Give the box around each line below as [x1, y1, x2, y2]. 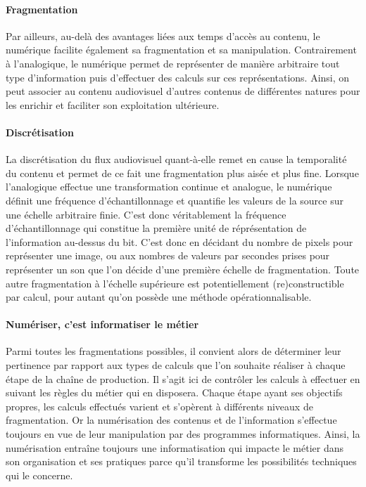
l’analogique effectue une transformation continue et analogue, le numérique [6, 179, 332, 194]
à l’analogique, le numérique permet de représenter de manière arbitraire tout [6, 56, 340, 70]
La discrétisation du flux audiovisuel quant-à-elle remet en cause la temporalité [6, 152, 347, 167]
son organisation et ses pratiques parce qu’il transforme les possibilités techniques [6, 454, 357, 469]
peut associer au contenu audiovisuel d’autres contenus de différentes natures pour [6, 84, 360, 98]
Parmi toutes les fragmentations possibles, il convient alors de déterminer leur [6, 344, 341, 358]
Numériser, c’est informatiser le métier [6, 317, 199, 332]
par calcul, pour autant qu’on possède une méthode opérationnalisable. [6, 290, 312, 304]
